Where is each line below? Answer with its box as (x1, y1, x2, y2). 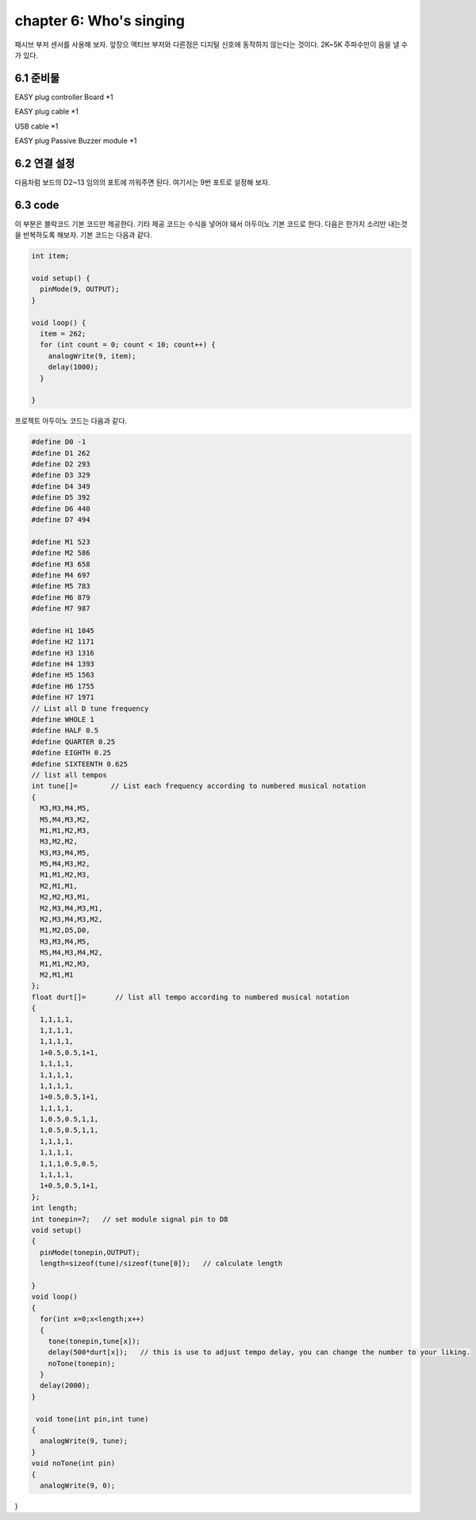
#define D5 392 (31, 493, 90, 502)
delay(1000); (48, 363, 99, 372)
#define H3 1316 (31, 648, 95, 658)
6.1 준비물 (14, 71, 60, 85)
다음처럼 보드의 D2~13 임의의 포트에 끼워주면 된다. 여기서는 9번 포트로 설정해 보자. (14, 177, 271, 186)
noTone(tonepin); (48, 1359, 116, 1368)
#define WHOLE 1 (31, 715, 95, 724)
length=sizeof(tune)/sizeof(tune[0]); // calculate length (40, 1259, 283, 1269)
